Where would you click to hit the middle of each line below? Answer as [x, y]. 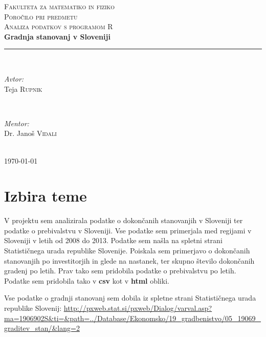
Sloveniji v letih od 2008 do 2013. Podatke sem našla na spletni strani [113, 240]
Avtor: [14, 78]
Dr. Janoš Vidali [30, 133]
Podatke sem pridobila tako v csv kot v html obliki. [87, 280]
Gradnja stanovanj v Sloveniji [57, 36]
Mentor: [17, 123]
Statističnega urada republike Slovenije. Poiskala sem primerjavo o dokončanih [127, 251]
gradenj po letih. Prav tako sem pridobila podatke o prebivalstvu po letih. [120, 271]
